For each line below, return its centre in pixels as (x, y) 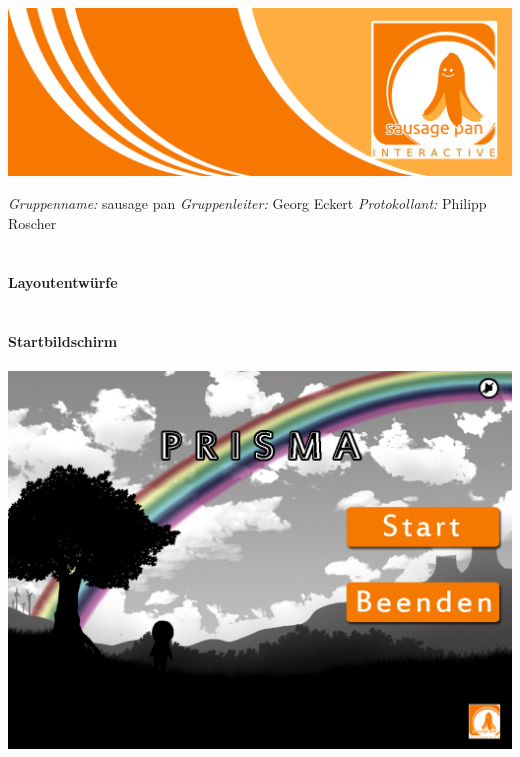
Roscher (32, 223)
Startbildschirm (63, 340)
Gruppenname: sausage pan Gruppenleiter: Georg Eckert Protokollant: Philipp (247, 203)
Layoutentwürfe (63, 281)
